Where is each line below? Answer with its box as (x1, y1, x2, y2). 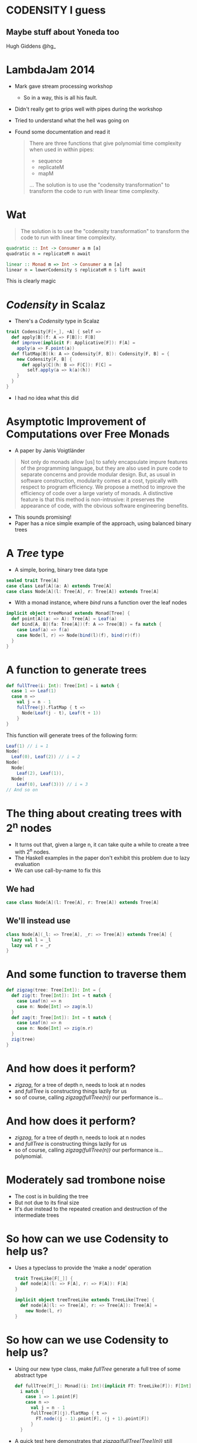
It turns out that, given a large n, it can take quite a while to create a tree (14, 841, 189, 848)
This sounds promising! (14, 513, 72, 520)
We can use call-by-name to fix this (14, 867, 101, 874)
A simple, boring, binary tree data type (14, 566, 108, 573)
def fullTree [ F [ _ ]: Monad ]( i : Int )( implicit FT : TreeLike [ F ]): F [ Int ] (14, 1383, 192, 1389)
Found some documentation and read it (14, 128, 111, 135)
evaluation (14, 861, 40, 868)
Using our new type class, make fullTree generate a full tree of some (14, 1365, 181, 1372)
